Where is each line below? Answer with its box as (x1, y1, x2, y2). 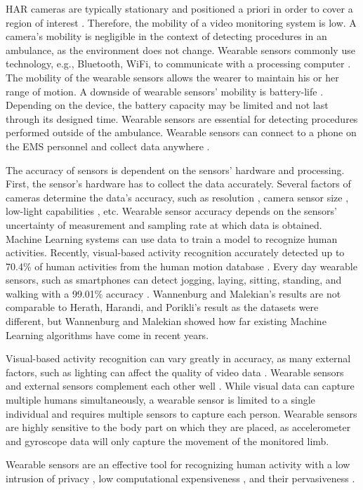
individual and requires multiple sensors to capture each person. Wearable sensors (6, 406, 357, 421)
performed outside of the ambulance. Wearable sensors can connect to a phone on (6, 125, 357, 140)
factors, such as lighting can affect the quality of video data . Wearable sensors (6, 364, 344, 379)
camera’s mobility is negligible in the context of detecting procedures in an (6, 29, 327, 44)
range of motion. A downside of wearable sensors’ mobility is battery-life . (6, 84, 324, 98)
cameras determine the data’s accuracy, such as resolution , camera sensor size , (6, 190, 349, 204)
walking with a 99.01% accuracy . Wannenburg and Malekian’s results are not (6, 286, 341, 300)
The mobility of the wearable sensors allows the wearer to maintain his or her (6, 69, 339, 84)
